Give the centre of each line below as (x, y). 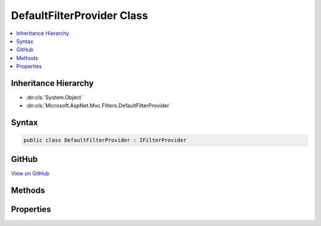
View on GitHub (30, 173)
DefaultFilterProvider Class (80, 15)
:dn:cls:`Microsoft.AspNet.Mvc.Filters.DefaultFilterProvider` (98, 106)
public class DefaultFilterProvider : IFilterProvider (105, 140)
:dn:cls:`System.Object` (54, 97)
